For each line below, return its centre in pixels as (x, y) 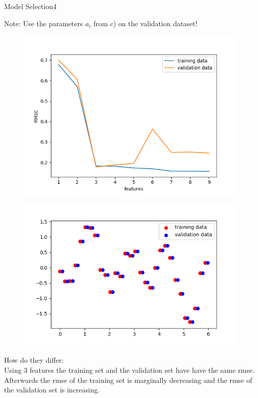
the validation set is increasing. (52, 390)
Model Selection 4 (30, 6)
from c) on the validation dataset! (145, 23)
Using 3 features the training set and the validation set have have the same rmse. (130, 370)
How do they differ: (34, 360)
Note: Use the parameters (44, 23)
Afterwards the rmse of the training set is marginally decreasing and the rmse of (128, 380)
